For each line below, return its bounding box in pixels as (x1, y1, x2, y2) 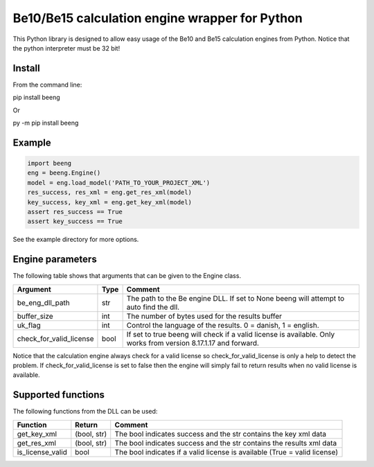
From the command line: (12, 80, 82, 89)
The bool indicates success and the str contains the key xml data (114, 429, 327, 439)
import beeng (27, 159, 72, 168)
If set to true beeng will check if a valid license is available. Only (126, 329, 335, 339)
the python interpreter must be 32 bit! (12, 44, 121, 52)
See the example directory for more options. (12, 236, 139, 244)
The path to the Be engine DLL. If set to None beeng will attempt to (126, 293, 345, 303)
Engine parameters (12, 254, 97, 265)
